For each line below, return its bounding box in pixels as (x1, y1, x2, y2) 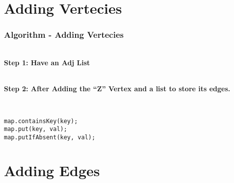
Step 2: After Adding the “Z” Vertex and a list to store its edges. (4, 83, 231, 94)
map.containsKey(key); (4, 117, 78, 125)
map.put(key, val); (4, 126, 67, 133)
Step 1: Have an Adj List (4, 57, 90, 68)
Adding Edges (4, 160, 100, 180)
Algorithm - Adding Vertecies (4, 28, 124, 41)
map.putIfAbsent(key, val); (4, 133, 96, 141)
